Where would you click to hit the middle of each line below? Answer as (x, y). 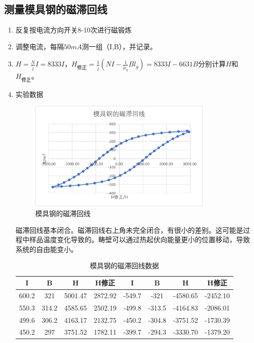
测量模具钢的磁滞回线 (56, 9)
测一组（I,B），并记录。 (119, 46)
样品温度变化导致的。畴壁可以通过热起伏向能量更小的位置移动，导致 (140, 239)
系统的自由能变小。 (47, 249)
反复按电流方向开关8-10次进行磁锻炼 (74, 30)
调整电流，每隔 (40, 46)
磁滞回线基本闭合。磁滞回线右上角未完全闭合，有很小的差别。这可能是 (129, 230)
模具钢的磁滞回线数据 (124, 265)
